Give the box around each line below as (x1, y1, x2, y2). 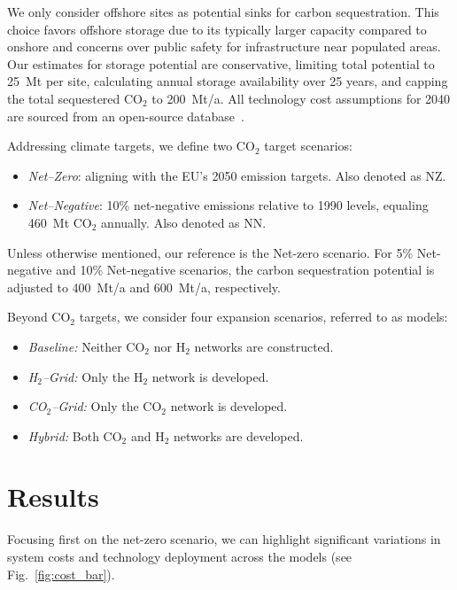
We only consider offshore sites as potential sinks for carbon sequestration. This (7, 3, 439, 20)
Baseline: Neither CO (27, 337, 145, 355)
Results (7, 478, 99, 515)
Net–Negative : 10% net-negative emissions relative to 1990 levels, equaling (27, 196, 429, 214)
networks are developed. (174, 426, 304, 445)
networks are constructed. (194, 337, 334, 355)
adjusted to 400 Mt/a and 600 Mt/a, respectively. (7, 277, 281, 296)
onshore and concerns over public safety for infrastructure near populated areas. (7, 37, 441, 56)
